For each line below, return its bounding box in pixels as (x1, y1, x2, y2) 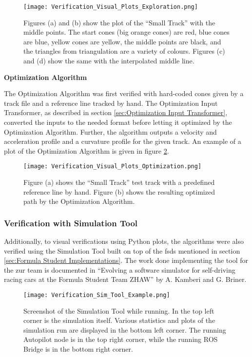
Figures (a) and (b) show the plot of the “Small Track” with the (23, 17, 215, 27)
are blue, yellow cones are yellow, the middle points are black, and (23, 36, 221, 46)
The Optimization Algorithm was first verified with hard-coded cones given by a (4, 88, 244, 99)
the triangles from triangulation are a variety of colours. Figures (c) (23, 46, 225, 56)
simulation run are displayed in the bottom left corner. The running (23, 324, 226, 335)
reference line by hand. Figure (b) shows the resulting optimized (23, 186, 215, 197)
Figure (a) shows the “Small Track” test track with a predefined (23, 177, 215, 187)
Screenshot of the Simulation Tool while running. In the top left (23, 305, 214, 316)
